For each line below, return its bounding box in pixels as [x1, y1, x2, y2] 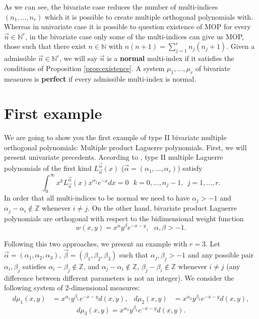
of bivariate [195, 62, 231, 73]
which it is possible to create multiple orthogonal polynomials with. [45, 11, 253, 22]
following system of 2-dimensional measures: [4, 282, 140, 293]
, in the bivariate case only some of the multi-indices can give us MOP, [25, 31, 244, 41]
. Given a [226, 41, 255, 51]
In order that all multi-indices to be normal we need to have [4, 192, 190, 203]
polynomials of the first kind [4, 163, 92, 173]
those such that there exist [4, 41, 86, 51]
